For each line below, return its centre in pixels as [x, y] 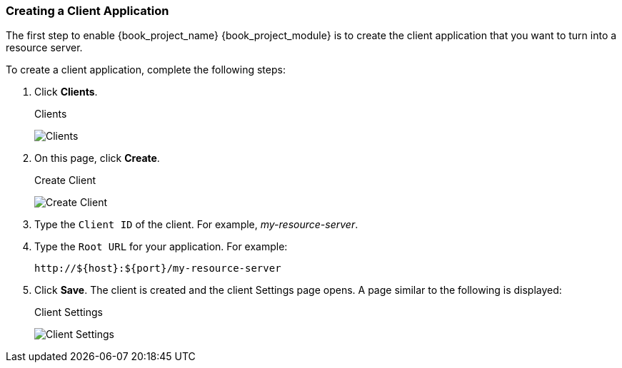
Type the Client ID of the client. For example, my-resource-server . [196, 225]
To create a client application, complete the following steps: [146, 70]
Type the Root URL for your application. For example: [161, 247]
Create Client [65, 180]
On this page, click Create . [97, 158]
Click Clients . [66, 92]
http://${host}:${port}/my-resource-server [158, 269]
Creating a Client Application [87, 11]
